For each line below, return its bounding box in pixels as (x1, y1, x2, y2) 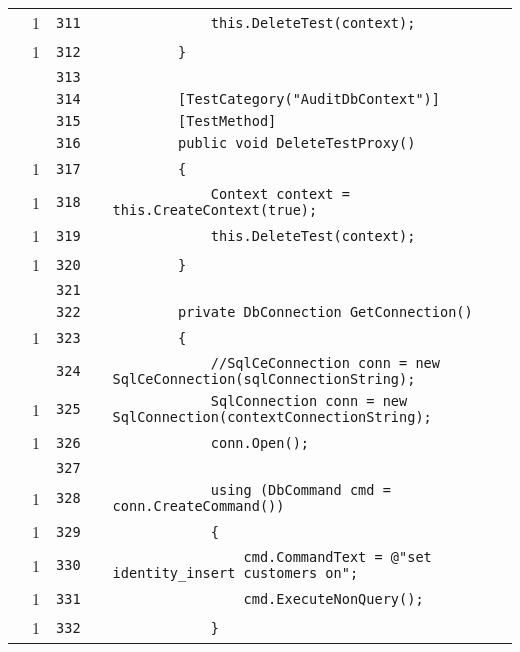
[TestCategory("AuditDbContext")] (178, 91, 440, 107)
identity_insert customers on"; (112, 565, 359, 581)
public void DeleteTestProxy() (178, 135, 416, 151)
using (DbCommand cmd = (210, 482, 391, 498)
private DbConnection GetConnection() (178, 304, 473, 320)
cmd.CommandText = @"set (243, 549, 432, 565)
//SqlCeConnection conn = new (210, 355, 440, 371)
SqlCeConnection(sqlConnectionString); (112, 371, 416, 387)
